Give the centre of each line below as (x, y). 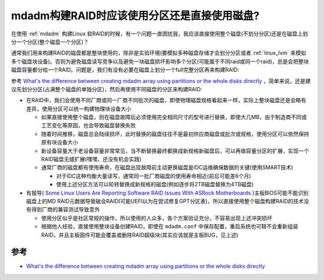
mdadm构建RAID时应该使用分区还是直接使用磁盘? (135, 16)
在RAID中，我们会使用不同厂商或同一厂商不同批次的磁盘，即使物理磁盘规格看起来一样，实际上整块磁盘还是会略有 (166, 100)
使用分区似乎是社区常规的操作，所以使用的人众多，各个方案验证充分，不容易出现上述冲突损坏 (157, 218)
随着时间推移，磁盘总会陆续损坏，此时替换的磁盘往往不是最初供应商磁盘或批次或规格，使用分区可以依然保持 (175, 134)
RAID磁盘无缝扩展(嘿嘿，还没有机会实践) (91, 159)
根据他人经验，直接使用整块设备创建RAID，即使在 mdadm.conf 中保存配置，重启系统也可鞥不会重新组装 (169, 227)
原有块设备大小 (59, 142)
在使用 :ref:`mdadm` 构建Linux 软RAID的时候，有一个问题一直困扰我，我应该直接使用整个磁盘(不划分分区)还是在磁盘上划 (160, 34)
